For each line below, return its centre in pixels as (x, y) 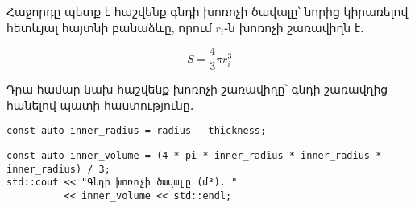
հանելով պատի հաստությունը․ (100, 104)
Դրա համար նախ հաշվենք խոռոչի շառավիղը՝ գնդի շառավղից (197, 89)
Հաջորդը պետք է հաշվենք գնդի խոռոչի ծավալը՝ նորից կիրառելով (207, 11)
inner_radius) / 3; (58, 169)
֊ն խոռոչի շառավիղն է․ (294, 27)
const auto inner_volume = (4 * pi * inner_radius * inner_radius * (194, 156)
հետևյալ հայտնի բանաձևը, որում (109, 27)
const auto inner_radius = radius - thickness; (137, 131)
